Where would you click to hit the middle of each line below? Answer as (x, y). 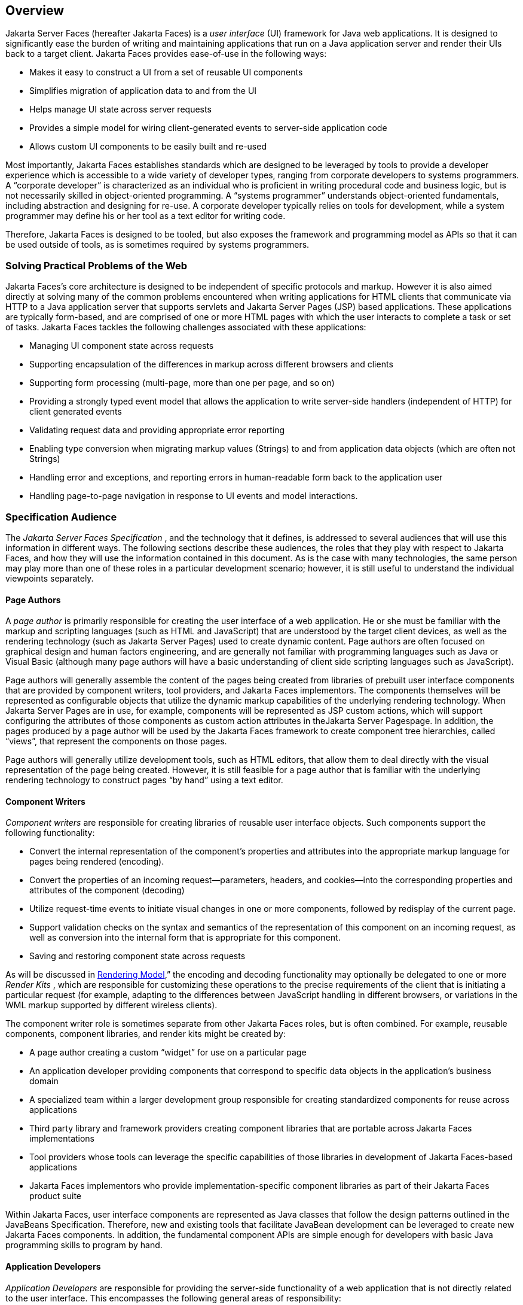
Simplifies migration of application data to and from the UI (143, 91)
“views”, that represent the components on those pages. (116, 741)
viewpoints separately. (50, 578)
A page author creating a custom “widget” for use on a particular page (168, 1052)
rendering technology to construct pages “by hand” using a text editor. (144, 780)
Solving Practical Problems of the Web (96, 265)
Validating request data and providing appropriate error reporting (157, 430)
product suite (56, 1196)
